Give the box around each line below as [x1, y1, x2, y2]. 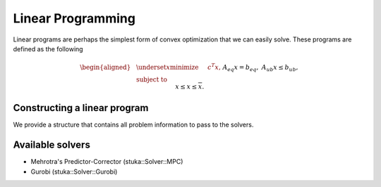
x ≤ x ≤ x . [175, 83, 205, 91]
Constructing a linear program [13, 102, 149, 114]
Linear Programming [13, 11, 135, 26]
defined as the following [13, 44, 84, 53]
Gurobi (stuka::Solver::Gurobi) [30, 167, 118, 176]
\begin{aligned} [80, 63, 131, 72]
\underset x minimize [136, 63, 199, 72]
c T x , [207, 62, 222, 72]
